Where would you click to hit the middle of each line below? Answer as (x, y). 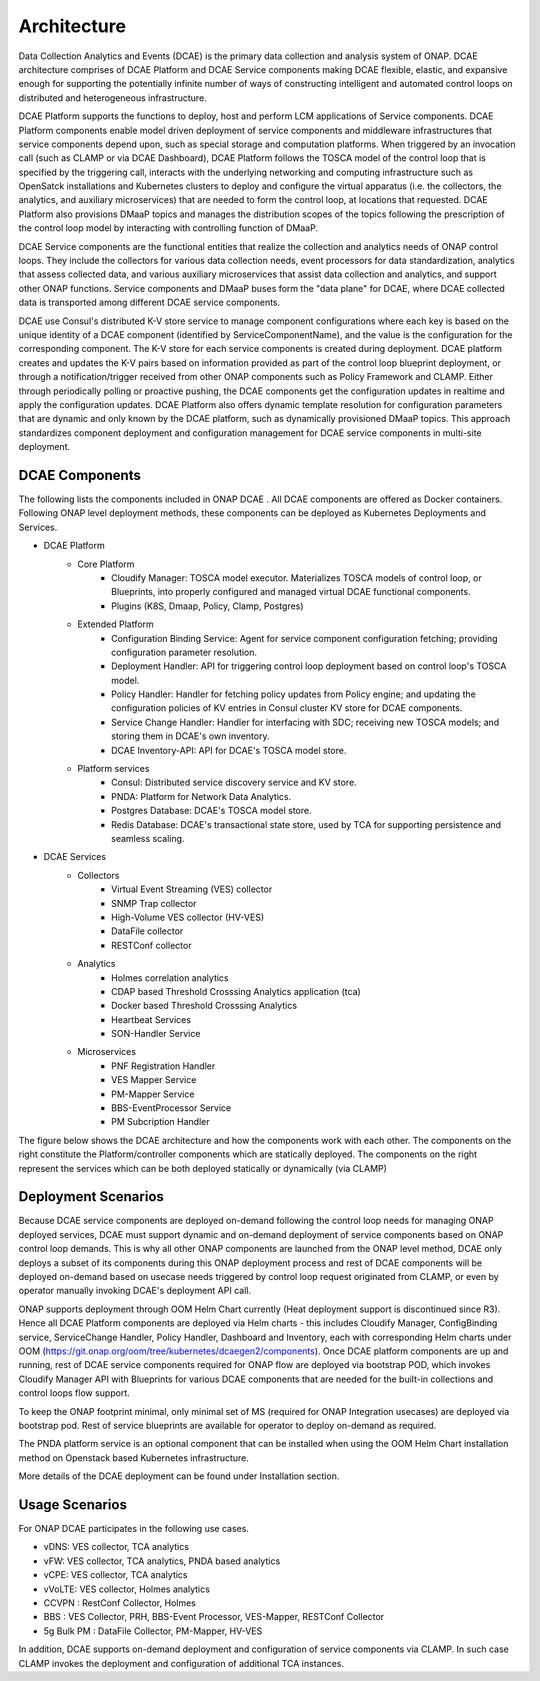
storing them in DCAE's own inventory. (190, 736)
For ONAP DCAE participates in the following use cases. (134, 1529)
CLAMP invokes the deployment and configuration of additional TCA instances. (181, 1663)
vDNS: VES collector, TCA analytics (116, 1547)
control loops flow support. (74, 1393)
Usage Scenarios (72, 1504)
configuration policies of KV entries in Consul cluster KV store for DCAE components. (287, 708)
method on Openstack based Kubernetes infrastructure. (134, 1457)
